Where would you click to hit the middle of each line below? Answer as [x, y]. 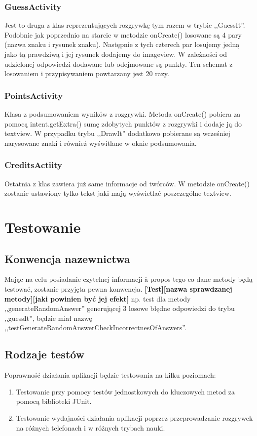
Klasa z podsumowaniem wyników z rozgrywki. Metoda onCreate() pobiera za [123, 114]
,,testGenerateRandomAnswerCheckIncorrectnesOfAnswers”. [95, 327]
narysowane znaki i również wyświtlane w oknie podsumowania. [101, 143]
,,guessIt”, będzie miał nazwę [48, 318]
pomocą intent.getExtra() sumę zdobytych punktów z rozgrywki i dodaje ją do [123, 123]
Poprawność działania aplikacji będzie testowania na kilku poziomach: [110, 375]
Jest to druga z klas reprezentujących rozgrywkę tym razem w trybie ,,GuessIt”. [125, 25]
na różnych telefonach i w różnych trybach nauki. [91, 427]
